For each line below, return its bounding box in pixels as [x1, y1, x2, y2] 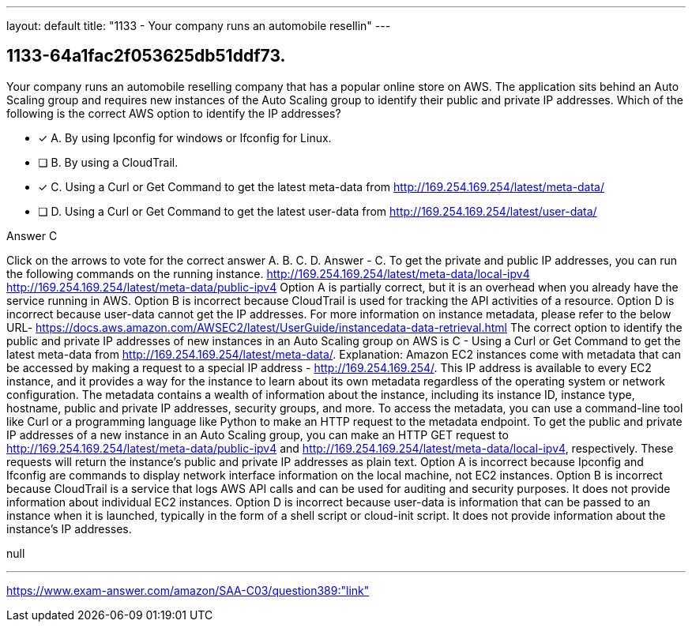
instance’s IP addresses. [6, 521, 132, 536]
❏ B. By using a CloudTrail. [38, 155, 179, 169]
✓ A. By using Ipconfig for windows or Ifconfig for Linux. [38, 130, 332, 145]
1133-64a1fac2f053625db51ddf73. [6, 46, 286, 66]
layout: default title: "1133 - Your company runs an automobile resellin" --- [6, 19, 391, 32]
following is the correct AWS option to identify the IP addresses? [6, 106, 341, 120]
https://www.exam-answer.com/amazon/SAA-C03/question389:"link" [6, 583, 370, 597]
